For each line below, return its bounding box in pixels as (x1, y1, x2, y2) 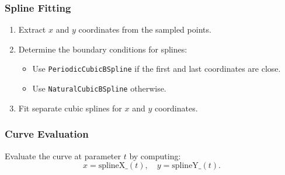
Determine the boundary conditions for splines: (18, 43, 187, 55)
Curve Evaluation (5, 127, 89, 141)
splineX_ (98, 162, 128, 170)
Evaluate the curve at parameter (5, 149, 121, 162)
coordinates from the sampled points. (78, 23, 211, 36)
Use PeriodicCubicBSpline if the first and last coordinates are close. (32, 62, 281, 75)
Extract (18, 23, 46, 36)
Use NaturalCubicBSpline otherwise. (32, 82, 166, 94)
